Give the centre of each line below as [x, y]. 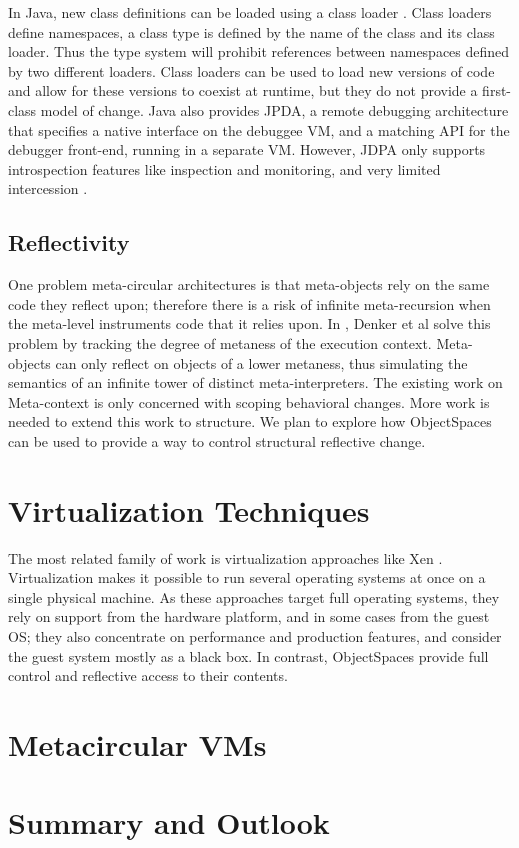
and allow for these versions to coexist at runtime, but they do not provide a [243, 90]
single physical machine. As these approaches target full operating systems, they [254, 596]
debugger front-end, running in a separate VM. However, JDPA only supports [247, 149]
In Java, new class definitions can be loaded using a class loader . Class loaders [250, 12]
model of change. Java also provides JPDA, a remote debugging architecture [274, 109]
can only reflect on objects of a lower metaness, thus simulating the [261, 362]
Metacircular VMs [137, 743]
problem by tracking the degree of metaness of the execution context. [220, 342]
